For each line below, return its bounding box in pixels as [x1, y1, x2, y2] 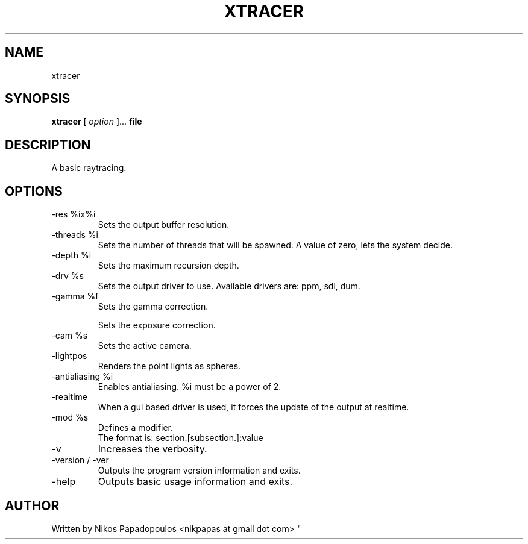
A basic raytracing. [51, 163, 127, 174]
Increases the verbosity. [98, 443, 207, 455]
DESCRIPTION [5, 137, 91, 152]
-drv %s [51, 270, 84, 281]
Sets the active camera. [98, 340, 192, 351]
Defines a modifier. [98, 422, 173, 433]
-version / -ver [51, 455, 109, 466]
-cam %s [51, 330, 88, 341]
